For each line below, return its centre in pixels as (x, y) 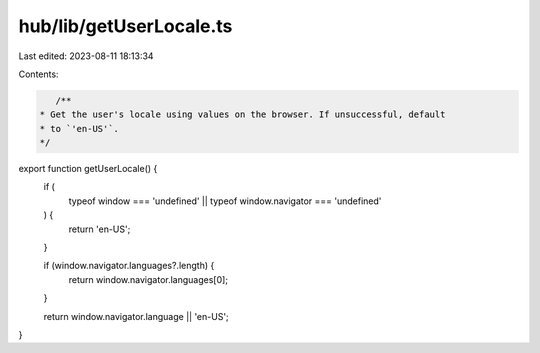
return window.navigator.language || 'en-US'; (136, 316)
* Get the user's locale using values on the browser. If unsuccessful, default (242, 114)
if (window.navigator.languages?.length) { (129, 266)
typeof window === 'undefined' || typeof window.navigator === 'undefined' (225, 201)
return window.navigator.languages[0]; (148, 279)
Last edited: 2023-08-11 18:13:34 (86, 56)
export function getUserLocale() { (88, 169)
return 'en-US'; (99, 229)
